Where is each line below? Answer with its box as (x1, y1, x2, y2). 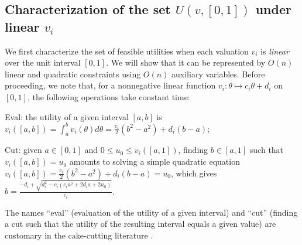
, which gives (170, 166, 217, 179)
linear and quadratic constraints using (5, 67, 141, 80)
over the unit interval (5, 56, 81, 69)
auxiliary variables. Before (171, 67, 265, 80)
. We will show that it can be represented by (106, 56, 266, 69)
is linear (260, 45, 289, 57)
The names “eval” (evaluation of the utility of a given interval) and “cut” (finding (5, 206, 298, 218)
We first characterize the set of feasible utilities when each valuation (5, 45, 249, 57)
